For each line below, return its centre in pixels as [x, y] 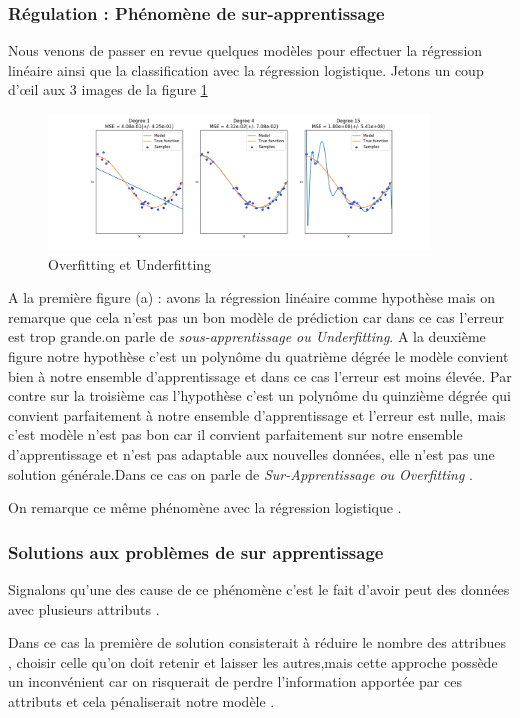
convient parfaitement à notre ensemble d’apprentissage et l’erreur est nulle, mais [257, 414]
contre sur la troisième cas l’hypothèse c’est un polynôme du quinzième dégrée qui [259, 395]
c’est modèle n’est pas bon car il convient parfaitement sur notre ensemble [235, 434]
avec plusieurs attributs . [84, 608]
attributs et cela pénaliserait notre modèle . [141, 700]
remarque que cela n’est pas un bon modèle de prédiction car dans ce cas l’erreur [256, 316]
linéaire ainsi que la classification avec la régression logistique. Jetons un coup [246, 69]
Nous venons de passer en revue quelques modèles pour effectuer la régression [245, 50]
